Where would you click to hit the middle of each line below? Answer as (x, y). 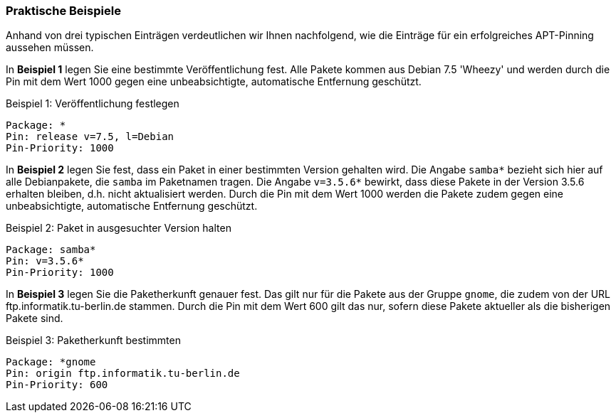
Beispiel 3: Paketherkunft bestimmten (93, 341)
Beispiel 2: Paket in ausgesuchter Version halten (119, 228)
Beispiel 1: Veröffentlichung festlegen (93, 104)
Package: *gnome (51, 362)
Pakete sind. (35, 318)
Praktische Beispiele (63, 11)
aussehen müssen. (50, 48)
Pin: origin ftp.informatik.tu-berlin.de (123, 374)
